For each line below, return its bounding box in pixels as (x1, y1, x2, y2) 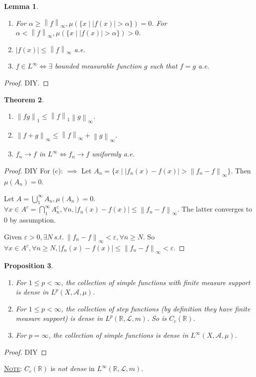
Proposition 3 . (4, 260, 53, 271)
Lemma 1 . (4, 1, 39, 11)
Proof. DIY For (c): (4, 165, 63, 175)
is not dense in (51, 363, 95, 374)
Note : (4, 363, 22, 374)
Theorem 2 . (4, 94, 44, 104)
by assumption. (9, 215, 56, 225)
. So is (147, 313, 167, 323)
